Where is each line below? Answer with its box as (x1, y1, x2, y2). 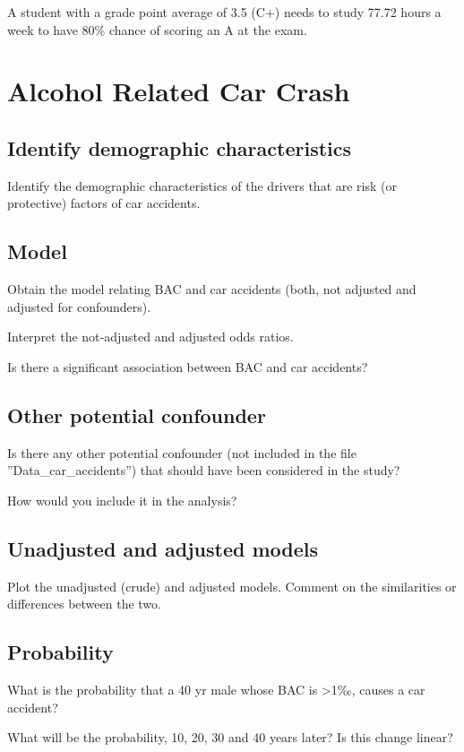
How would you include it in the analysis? (7, 490, 237, 509)
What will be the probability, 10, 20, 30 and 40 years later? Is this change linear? (7, 728, 453, 747)
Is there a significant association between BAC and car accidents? (7, 357, 368, 376)
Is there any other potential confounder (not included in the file (7, 443, 357, 462)
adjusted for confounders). (7, 297, 151, 315)
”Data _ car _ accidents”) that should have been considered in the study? (7, 461, 400, 480)
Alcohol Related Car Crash (7, 73, 350, 109)
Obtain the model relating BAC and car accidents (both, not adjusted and (7, 280, 417, 298)
